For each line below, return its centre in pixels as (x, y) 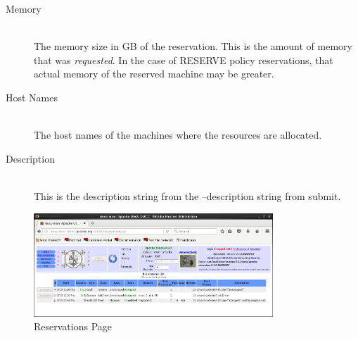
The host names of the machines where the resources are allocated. (178, 135)
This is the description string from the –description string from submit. (187, 195)
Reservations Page (73, 326)
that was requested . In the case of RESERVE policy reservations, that (184, 60)
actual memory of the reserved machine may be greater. (154, 74)
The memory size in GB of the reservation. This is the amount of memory (193, 46)
